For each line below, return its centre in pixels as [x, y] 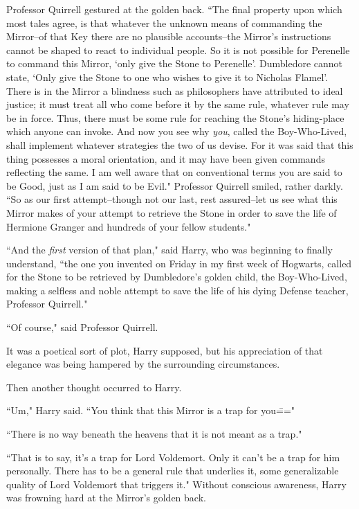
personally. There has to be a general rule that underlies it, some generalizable [173, 471]
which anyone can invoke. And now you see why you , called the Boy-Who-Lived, [177, 131]
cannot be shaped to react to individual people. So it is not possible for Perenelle [178, 50]
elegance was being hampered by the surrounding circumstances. [143, 364]
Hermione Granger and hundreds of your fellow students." [129, 226]
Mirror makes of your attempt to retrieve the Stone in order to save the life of [172, 212]
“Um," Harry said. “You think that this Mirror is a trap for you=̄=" [151, 410]
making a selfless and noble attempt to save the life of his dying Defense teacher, [177, 290]
